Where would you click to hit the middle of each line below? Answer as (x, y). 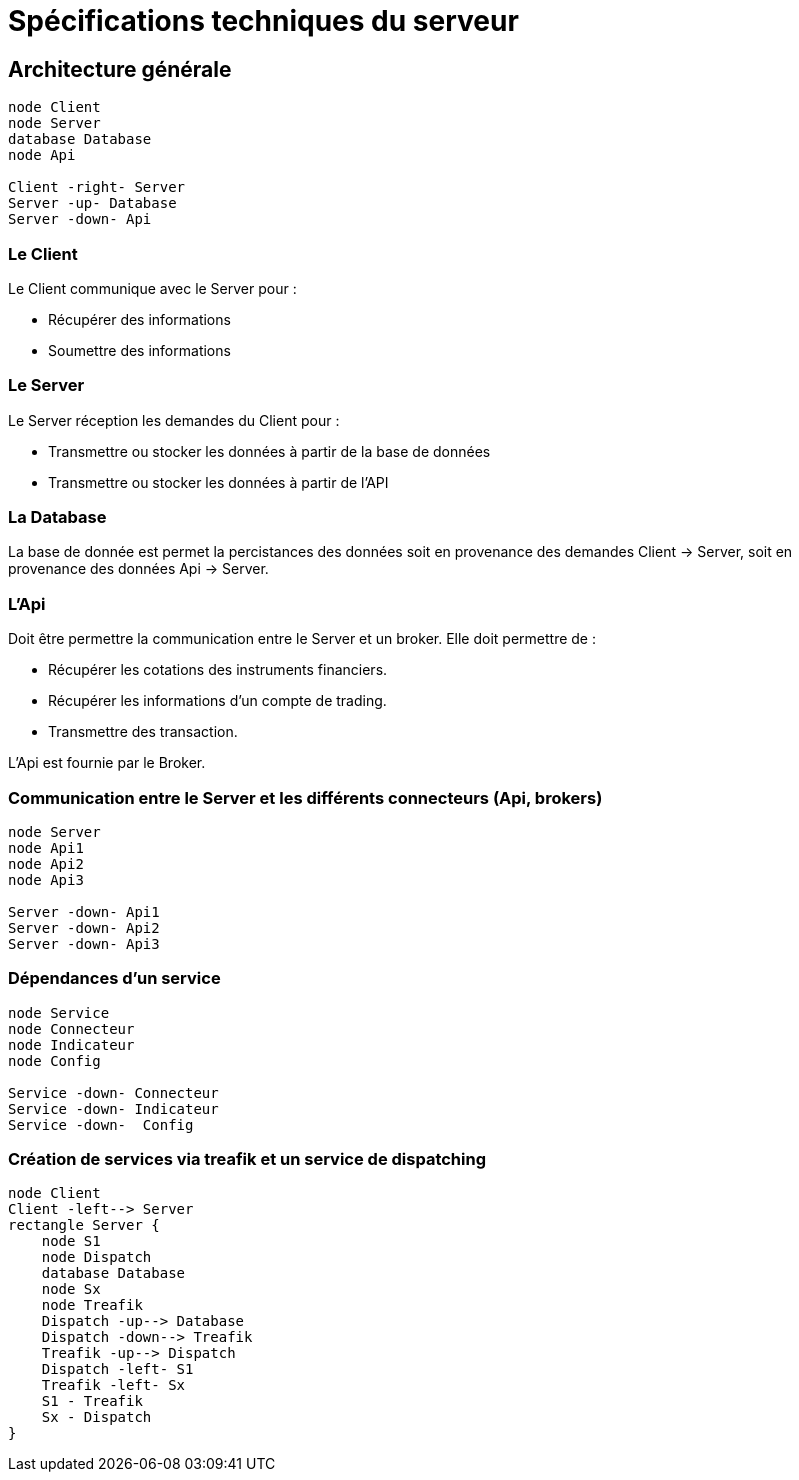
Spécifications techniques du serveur (263, 21)
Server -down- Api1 (84, 911)
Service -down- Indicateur (113, 1108)
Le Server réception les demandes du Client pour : (174, 420)
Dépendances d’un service (114, 978)
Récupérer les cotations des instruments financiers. (218, 670)
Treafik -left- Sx (113, 1385)
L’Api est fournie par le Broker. (107, 763)
